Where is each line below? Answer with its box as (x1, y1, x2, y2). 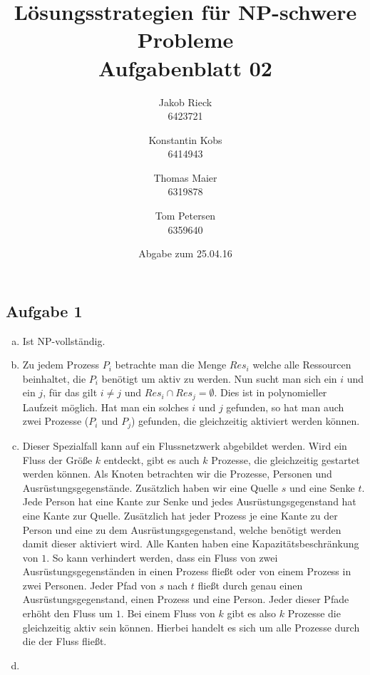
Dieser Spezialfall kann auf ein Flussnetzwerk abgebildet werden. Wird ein (22, 438, 347, 453)
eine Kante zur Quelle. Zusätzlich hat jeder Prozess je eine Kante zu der (22, 507, 338, 522)
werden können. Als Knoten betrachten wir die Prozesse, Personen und (22, 466, 332, 481)
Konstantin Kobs (148, 132, 222, 147)
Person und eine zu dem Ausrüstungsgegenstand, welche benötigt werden (22, 522, 341, 537)
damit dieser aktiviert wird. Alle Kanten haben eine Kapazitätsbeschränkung (22, 536, 359, 551)
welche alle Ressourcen (252, 357, 351, 372)
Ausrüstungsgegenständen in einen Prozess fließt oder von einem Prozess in (22, 564, 351, 579)
